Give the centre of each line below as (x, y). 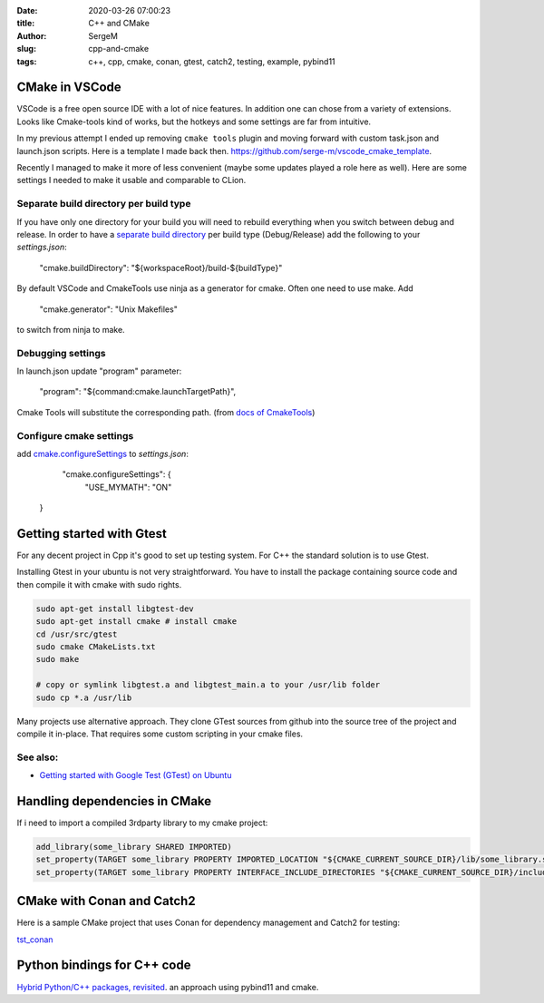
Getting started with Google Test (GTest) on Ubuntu (136, 775)
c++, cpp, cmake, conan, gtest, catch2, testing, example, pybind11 (212, 61)
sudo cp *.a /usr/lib (84, 697)
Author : (32, 35)
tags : (27, 61)
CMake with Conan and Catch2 (106, 901)
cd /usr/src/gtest (77, 634)
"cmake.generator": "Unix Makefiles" (109, 309)
